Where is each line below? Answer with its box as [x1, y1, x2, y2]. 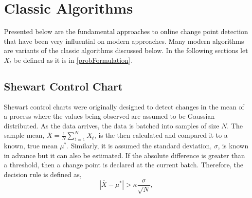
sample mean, [4, 130, 45, 140]
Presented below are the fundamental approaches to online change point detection [4, 26, 248, 36]
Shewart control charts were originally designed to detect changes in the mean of [4, 101, 244, 111]
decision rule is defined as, [4, 169, 82, 180]
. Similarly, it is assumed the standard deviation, [67, 141, 212, 151]
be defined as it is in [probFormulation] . [14, 54, 132, 65]
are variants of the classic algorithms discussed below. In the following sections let [4, 45, 248, 55]
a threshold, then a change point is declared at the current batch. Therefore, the [4, 160, 243, 170]
